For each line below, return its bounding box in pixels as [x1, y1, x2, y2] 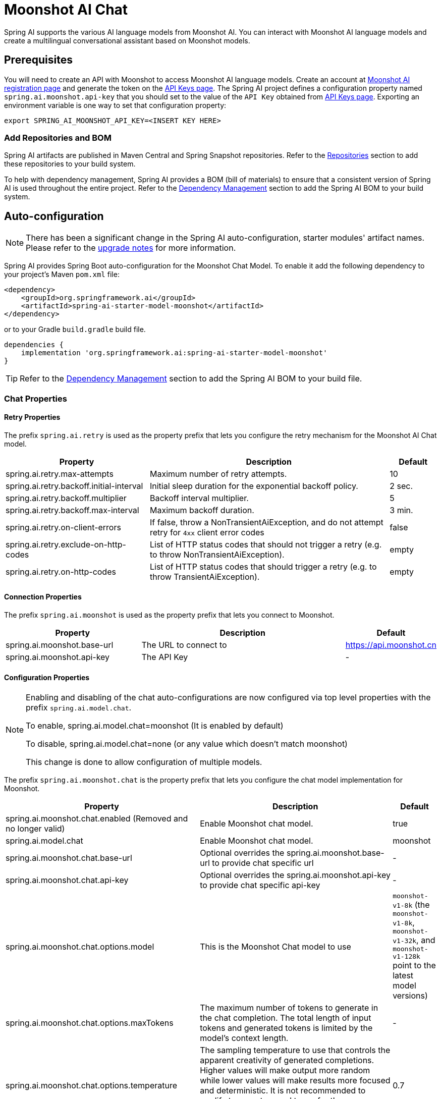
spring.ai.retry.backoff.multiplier [6, 492, 127, 503]
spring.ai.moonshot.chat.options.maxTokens [6, 1018, 174, 1028]
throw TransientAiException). [149, 571, 260, 582]
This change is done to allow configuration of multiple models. [26, 757, 262, 767]
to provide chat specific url [212, 858, 314, 868]
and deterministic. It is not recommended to [200, 1085, 366, 1096]
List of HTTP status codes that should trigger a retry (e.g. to [149, 561, 377, 572]
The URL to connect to [141, 640, 227, 650]
